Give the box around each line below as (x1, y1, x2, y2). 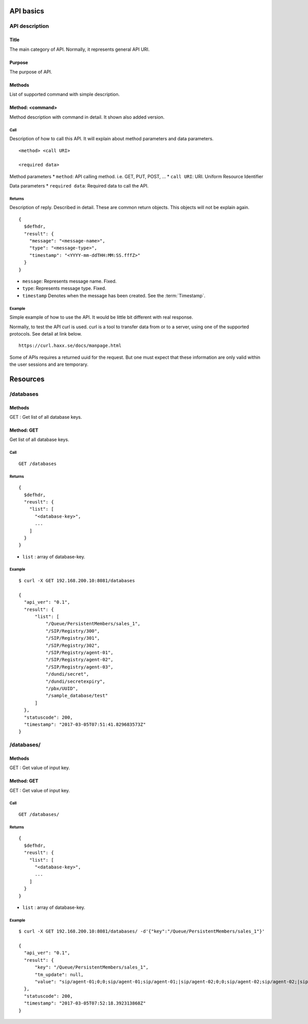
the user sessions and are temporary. (9, 361, 89, 367)
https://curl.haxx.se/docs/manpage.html (18, 343, 122, 349)
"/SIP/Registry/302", (45, 642, 100, 648)
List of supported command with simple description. (9, 91, 120, 98)
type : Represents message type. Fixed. (22, 285, 106, 291)
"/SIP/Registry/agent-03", (45, 664, 114, 670)
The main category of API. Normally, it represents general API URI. (9, 46, 150, 52)
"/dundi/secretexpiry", (45, 678, 105, 684)
